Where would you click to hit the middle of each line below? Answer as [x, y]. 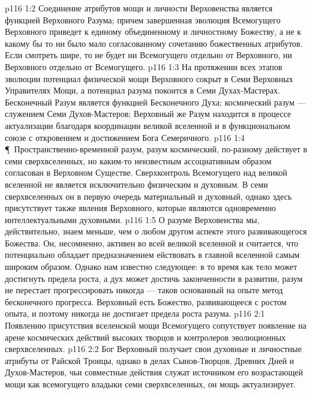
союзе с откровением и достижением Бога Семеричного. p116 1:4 [125, 137]
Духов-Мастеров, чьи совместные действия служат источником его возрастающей [154, 372]
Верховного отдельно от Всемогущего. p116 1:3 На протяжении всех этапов [144, 66]
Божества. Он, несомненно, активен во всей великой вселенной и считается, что [152, 243]
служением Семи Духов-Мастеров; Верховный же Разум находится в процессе [148, 114]
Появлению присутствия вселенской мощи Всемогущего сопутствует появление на [156, 325]
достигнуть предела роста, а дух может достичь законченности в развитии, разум [154, 278]
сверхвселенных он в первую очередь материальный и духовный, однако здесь [148, 196]
